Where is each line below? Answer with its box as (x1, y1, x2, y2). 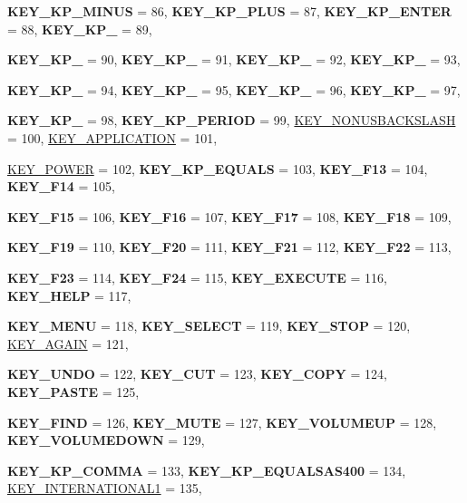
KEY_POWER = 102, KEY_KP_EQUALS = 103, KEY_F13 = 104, (7, 159, 428, 178)
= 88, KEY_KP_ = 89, (7, 19, 152, 38)
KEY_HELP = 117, (7, 285, 131, 305)
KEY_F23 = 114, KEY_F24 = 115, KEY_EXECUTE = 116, (7, 267, 387, 286)
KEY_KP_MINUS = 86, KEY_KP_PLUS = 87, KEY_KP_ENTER (7, 2, 452, 20)
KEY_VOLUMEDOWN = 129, (7, 430, 205, 450)
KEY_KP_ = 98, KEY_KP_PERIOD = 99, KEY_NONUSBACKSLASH (7, 111, 456, 130)
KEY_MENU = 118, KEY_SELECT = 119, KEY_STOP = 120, (7, 316, 411, 335)
